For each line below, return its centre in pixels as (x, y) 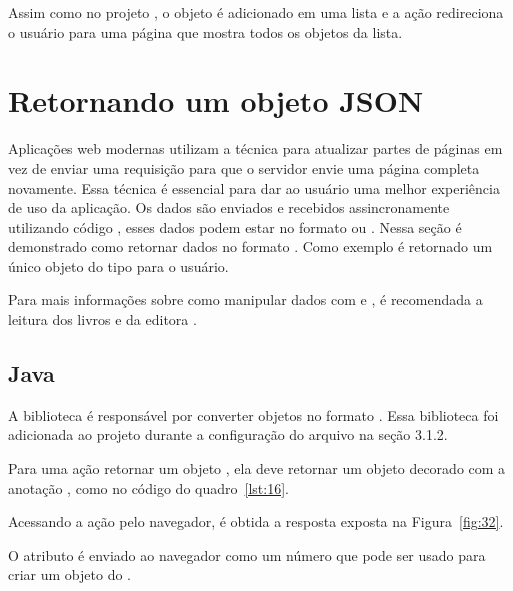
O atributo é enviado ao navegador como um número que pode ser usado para (247, 554)
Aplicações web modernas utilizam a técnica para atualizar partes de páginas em (255, 148)
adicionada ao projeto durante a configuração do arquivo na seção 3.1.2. (228, 434)
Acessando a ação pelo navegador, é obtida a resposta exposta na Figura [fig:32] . (256, 521)
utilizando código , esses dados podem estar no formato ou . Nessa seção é (235, 226)
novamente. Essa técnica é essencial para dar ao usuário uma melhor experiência (254, 187)
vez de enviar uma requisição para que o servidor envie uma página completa (244, 167)
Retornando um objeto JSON (216, 100)
